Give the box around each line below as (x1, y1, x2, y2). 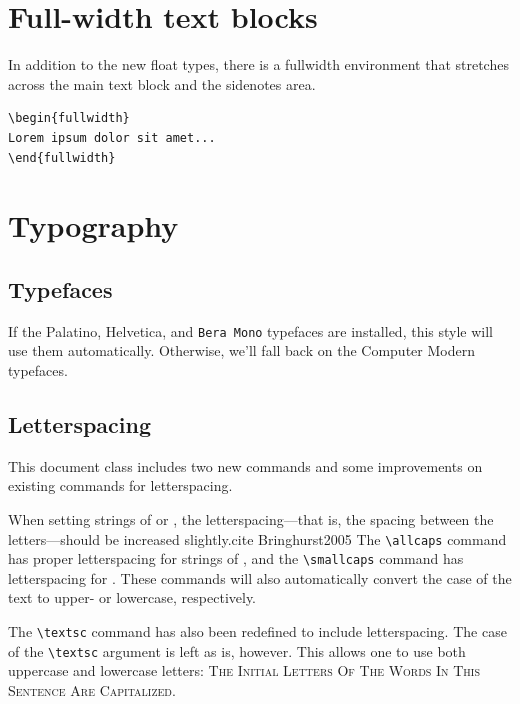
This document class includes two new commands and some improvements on (8, 455, 483, 476)
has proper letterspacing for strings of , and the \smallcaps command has (8, 548, 464, 569)
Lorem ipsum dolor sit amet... (8, 130, 216, 145)
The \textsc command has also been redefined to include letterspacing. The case (8, 621, 507, 641)
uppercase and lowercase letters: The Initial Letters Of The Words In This (8, 660, 481, 681)
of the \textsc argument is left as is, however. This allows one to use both (8, 640, 466, 661)
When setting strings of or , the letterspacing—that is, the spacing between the (8, 508, 494, 529)
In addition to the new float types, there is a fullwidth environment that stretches (8, 54, 509, 75)
